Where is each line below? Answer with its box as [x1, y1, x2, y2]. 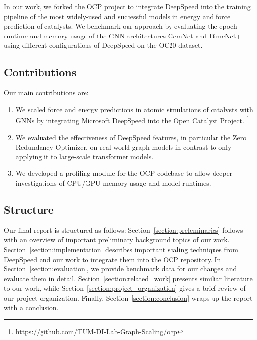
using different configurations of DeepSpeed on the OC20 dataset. [4, 40, 203, 50]
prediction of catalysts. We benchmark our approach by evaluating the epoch [4, 21, 237, 31]
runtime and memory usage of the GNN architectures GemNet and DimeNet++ [4, 30, 247, 40]
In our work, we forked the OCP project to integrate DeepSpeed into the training [4, 1, 251, 11]
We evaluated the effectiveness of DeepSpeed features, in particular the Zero [15, 132, 247, 142]
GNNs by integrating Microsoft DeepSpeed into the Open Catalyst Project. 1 [15, 114, 250, 126]
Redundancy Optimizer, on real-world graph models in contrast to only [15, 142, 232, 152]
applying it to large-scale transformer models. [15, 151, 154, 161]
